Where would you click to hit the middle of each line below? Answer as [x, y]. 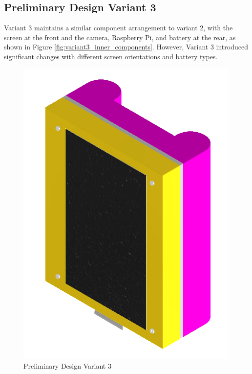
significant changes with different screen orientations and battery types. [111, 56]
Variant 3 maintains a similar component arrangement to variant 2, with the [118, 28]
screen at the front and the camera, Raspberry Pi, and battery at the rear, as [120, 37]
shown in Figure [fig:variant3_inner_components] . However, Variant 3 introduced [126, 47]
